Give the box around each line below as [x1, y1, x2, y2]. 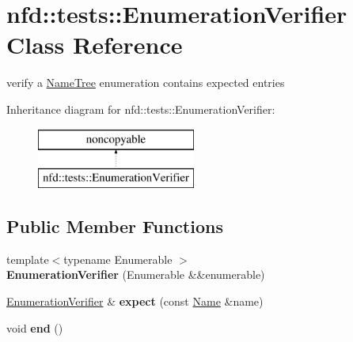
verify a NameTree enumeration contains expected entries [6, 74, 285, 91]
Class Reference [6, 28, 183, 61]
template [6, 250, 49, 267]
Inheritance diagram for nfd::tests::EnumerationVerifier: [6, 100, 275, 117]
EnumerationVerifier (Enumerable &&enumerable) [6, 266, 265, 283]
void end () [6, 319, 63, 336]
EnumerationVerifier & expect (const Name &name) [6, 293, 264, 310]
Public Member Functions [6, 214, 223, 239]
